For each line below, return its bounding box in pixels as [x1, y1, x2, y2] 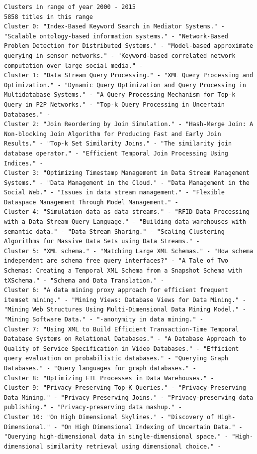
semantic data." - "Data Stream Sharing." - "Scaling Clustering [4, 228, 225, 235]
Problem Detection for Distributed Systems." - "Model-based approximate [4, 42, 254, 50]
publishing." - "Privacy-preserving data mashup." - [4, 404, 182, 411]
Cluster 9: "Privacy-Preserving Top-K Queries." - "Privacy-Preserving [4, 384, 246, 392]
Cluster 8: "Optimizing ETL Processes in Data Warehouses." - [4, 374, 214, 382]
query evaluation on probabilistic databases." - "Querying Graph [4, 355, 229, 362]
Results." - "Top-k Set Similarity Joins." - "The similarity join [4, 140, 232, 148]
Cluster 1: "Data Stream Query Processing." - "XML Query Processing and [4, 72, 254, 79]
